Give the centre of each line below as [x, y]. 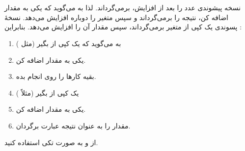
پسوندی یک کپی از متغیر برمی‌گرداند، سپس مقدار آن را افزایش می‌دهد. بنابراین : [123, 27]
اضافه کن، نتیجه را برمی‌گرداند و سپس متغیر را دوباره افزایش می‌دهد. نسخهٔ [116, 17]
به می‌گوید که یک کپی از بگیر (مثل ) [68, 43]
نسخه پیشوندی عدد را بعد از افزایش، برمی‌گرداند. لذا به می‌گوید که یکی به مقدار [123, 8]
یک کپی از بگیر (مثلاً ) [47, 92]
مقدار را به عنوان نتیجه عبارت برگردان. [73, 125]
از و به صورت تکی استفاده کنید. [51, 142]
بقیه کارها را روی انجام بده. [56, 76]
